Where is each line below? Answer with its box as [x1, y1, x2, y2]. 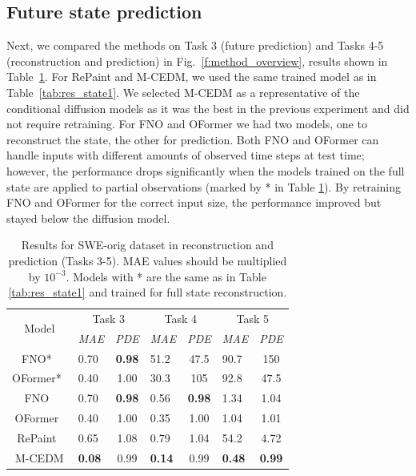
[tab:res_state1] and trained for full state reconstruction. [8, 284, 287, 301]
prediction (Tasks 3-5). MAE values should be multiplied [8, 252, 287, 268]
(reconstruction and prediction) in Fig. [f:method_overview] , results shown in [6, 52, 388, 69]
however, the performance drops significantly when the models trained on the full [6, 162, 405, 179]
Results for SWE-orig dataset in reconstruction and [21, 236, 274, 253]
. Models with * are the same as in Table [66, 268, 266, 284]
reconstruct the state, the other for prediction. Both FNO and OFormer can [6, 131, 379, 147]
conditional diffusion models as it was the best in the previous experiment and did [6, 99, 410, 116]
